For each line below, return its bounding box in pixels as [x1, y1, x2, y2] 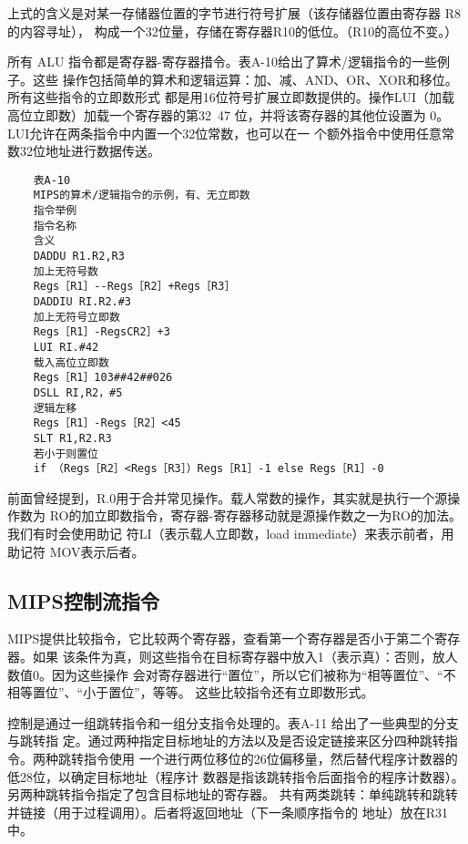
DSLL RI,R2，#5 [33, 386, 123, 399]
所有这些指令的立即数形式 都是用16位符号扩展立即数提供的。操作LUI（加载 [7, 87, 454, 107]
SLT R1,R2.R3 [33, 431, 112, 445]
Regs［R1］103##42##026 [33, 371, 173, 385]
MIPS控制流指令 [7, 586, 160, 614]
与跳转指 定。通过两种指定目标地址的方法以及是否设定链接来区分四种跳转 [7, 731, 445, 750]
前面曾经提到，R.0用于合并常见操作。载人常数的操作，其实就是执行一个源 [7, 488, 448, 507]
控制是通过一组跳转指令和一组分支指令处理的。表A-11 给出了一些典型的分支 [7, 713, 459, 732]
